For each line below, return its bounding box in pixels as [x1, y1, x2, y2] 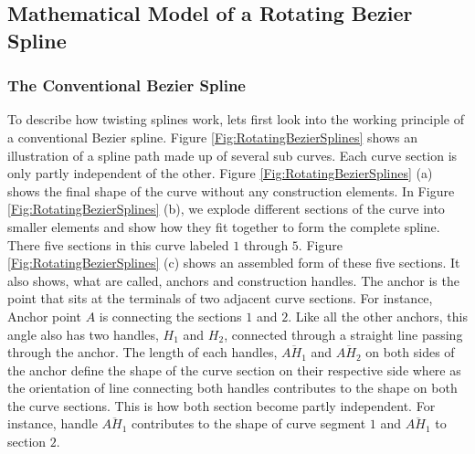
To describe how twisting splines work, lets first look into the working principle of [7, 110, 464, 129]
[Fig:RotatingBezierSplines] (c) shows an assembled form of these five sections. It [7, 253, 460, 272]
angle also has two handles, [7, 324, 159, 343]
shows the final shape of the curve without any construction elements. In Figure [7, 181, 455, 200]
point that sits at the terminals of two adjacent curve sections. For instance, [7, 289, 433, 308]
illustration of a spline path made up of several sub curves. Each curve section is [7, 145, 458, 164]
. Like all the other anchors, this [288, 306, 468, 325]
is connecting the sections [99, 306, 242, 325]
